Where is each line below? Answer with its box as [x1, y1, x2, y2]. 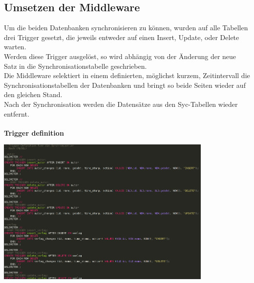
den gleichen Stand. [4, 89, 63, 100]
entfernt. [4, 108, 29, 119]
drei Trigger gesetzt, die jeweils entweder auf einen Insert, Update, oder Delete [4, 32, 239, 42]
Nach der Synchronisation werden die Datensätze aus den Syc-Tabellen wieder [4, 99, 238, 109]
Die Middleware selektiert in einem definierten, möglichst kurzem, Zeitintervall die [4, 70, 250, 81]
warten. [4, 41, 26, 52]
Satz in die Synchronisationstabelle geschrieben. [4, 61, 147, 71]
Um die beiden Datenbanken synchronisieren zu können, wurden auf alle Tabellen [4, 22, 248, 33]
